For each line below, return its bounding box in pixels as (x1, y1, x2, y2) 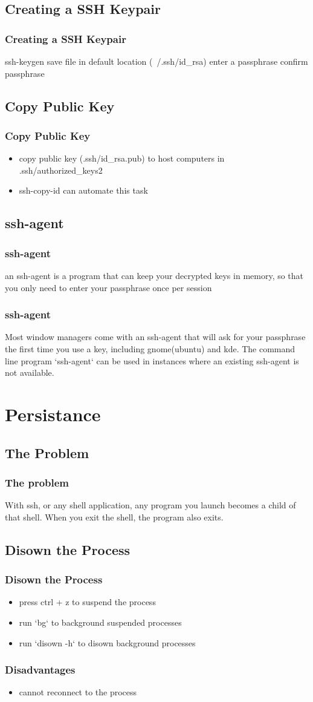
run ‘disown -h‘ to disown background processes (19, 636, 196, 649)
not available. (5, 366, 54, 379)
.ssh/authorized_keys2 (19, 163, 103, 176)
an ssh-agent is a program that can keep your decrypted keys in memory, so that (5, 269, 304, 281)
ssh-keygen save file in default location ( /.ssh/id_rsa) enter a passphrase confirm (5, 55, 308, 67)
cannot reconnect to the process (19, 686, 137, 698)
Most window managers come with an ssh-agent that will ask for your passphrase (5, 330, 306, 343)
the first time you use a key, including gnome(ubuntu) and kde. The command (5, 342, 295, 355)
